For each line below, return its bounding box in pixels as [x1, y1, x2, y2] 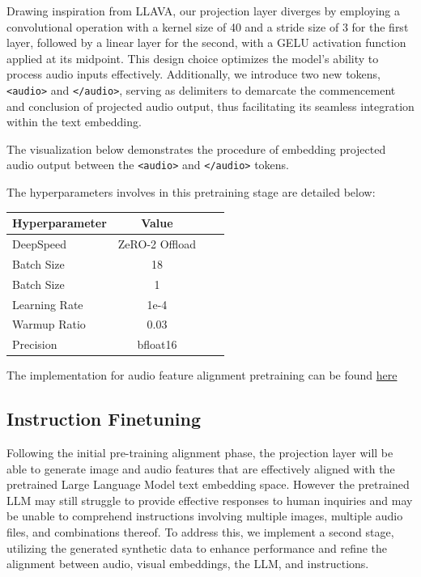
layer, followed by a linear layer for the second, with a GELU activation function [6, 34, 406, 51]
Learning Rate [12, 295, 83, 312]
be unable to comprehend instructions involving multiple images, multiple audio [6, 507, 403, 524]
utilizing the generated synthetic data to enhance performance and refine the [6, 539, 388, 556]
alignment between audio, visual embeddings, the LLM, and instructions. [6, 555, 369, 572]
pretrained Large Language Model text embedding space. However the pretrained [6, 476, 410, 493]
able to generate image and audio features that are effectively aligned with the [6, 460, 395, 477]
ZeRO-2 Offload [117, 235, 197, 252]
